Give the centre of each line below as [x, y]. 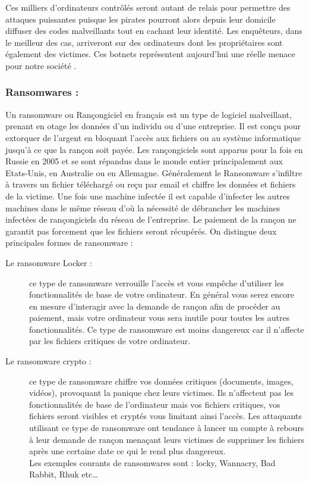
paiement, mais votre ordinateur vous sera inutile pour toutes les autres [160, 318]
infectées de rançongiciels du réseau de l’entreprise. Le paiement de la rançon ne [151, 219]
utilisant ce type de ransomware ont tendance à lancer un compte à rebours [167, 428]
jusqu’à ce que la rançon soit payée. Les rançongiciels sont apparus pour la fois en [154, 149]
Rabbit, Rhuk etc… [64, 474]
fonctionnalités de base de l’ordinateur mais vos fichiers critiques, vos [155, 404]
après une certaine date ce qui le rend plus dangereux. [127, 451]
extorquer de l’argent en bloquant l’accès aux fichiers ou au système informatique [153, 137]
